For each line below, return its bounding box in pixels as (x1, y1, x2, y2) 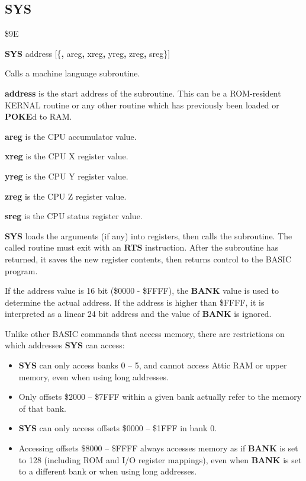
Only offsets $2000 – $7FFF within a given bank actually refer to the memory (18, 390, 302, 403)
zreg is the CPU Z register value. (5, 190, 127, 202)
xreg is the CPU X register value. (5, 150, 128, 162)
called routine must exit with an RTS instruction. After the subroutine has (5, 241, 279, 254)
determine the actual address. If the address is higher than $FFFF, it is (5, 296, 265, 308)
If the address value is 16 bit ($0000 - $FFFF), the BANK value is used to (5, 284, 279, 297)
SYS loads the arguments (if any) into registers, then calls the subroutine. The (5, 229, 292, 242)
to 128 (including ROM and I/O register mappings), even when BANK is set (18, 453, 302, 466)
